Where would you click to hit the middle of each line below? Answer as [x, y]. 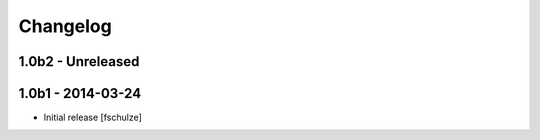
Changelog [65, 26]
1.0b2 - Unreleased [79, 61]
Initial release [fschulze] [92, 117]
